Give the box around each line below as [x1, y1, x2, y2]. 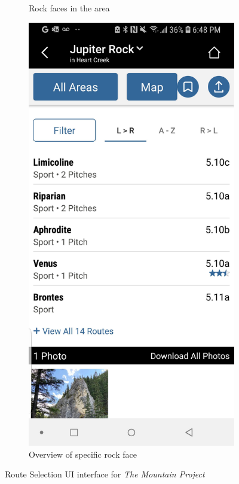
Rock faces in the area [29, 2, 110, 14]
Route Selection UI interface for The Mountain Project [5, 468, 205, 480]
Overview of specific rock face [29, 448, 137, 460]
